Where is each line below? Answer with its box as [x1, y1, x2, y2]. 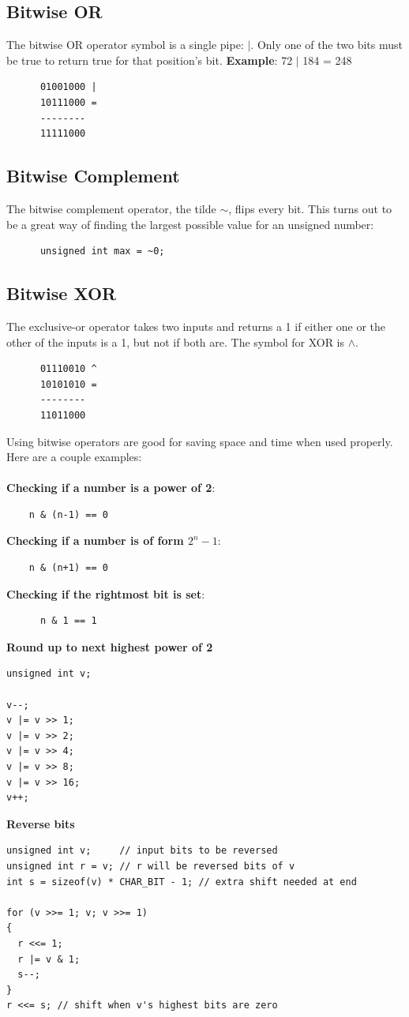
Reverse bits [6, 815, 75, 831]
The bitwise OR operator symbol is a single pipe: [6, 36, 244, 53]
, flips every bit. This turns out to [228, 200, 392, 216]
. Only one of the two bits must [250, 36, 403, 53]
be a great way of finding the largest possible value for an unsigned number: [6, 216, 374, 232]
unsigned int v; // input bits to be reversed [6, 845, 278, 857]
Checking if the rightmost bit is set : [6, 585, 205, 602]
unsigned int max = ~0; [39, 246, 165, 257]
